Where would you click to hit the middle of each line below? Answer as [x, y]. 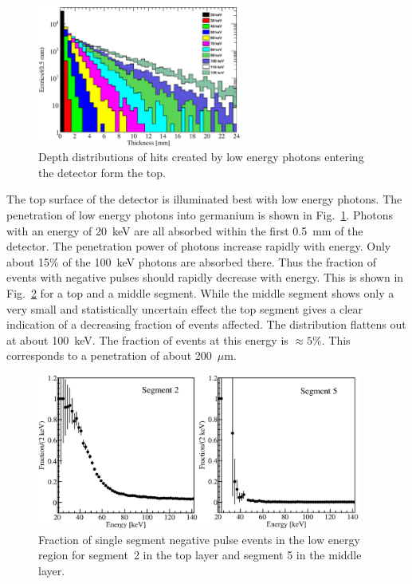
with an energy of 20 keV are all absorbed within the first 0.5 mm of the [185, 230]
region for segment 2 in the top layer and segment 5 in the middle [200, 555]
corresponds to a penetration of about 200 [109, 355]
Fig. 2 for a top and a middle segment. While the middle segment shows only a [200, 292]
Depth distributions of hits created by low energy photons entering [201, 157]
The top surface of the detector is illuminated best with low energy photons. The [204, 199]
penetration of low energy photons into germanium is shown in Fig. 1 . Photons [200, 215]
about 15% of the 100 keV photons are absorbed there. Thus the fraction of [191, 261]
